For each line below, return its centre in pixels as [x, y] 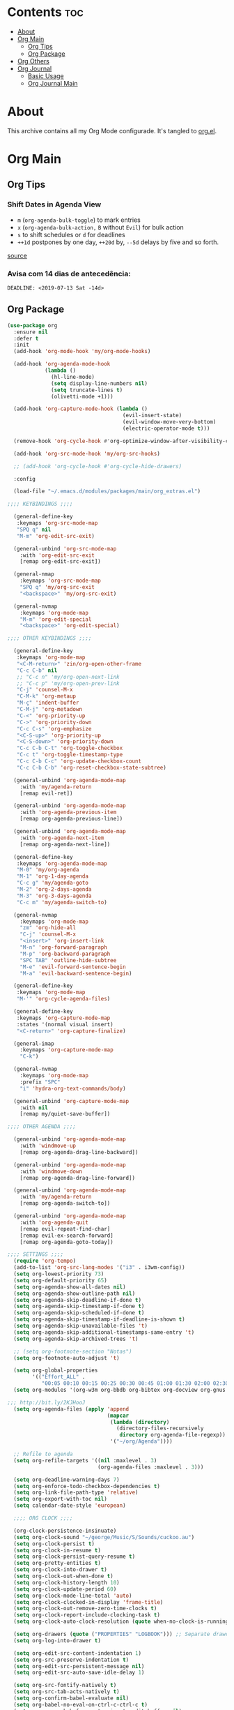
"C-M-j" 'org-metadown [49, 710]
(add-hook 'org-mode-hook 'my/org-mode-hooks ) [82, 352]
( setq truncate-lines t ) [87, 390]
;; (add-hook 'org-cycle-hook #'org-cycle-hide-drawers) [98, 466]
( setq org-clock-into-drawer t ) [61, 1570]
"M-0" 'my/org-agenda [48, 870]
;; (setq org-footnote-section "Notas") [73, 1351]
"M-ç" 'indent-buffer [48, 703]
